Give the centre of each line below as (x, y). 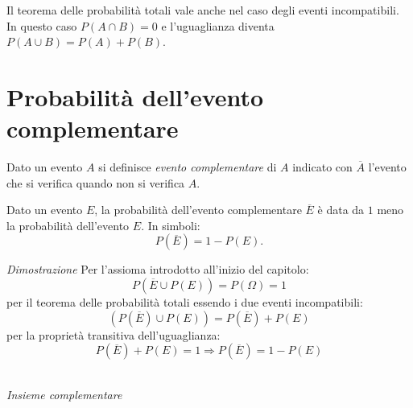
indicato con (322, 167)
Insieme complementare (64, 394)
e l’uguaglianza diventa (218, 25)
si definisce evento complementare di (188, 167)
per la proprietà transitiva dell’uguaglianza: (114, 334)
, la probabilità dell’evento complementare (198, 210)
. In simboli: (171, 225)
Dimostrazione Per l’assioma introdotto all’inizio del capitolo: (158, 269)
